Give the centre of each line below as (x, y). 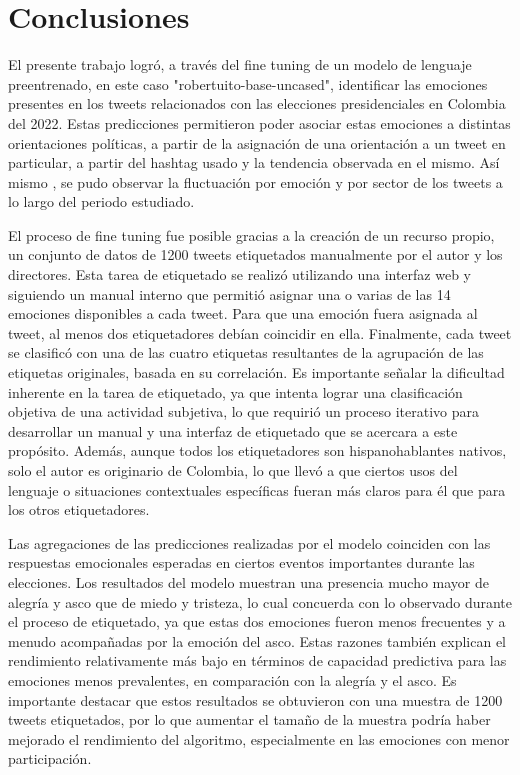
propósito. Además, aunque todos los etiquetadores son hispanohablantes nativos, (257, 450)
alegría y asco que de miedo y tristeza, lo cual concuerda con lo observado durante (260, 601)
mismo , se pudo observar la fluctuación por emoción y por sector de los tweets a (255, 181)
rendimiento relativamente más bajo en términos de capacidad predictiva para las (257, 660)
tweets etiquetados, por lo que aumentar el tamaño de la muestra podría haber (249, 719)
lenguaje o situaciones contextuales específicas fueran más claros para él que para (257, 489)
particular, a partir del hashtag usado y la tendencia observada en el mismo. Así (254, 162)
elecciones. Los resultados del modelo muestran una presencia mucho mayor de (249, 581)
